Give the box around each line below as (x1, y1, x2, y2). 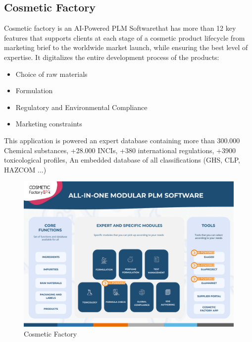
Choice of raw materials (15, 68, 88, 79)
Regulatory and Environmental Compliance (15, 102, 148, 112)
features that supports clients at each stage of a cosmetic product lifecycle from (4, 32, 245, 43)
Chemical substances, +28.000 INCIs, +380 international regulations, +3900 (4, 145, 236, 155)
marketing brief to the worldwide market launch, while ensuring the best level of (4, 42, 248, 53)
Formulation (15, 85, 53, 96)
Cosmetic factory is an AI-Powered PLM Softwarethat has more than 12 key (4, 23, 236, 33)
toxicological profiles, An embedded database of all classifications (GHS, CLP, (4, 155, 240, 165)
